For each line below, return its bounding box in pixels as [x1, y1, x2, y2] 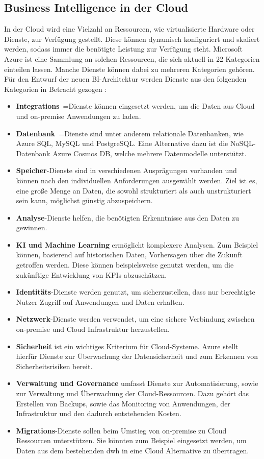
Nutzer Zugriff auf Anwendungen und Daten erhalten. [16, 296, 184, 307]
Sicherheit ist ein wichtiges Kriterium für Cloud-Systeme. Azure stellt [16, 341, 239, 351]
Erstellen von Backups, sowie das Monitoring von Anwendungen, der [16, 398, 230, 408]
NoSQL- [230, 138, 256, 149]
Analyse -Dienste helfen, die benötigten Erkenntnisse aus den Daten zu [16, 212, 240, 223]
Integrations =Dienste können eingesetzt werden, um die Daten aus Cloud [16, 101, 255, 111]
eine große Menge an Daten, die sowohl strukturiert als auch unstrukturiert [16, 185, 251, 196]
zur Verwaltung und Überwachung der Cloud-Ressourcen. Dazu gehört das [16, 388, 249, 399]
